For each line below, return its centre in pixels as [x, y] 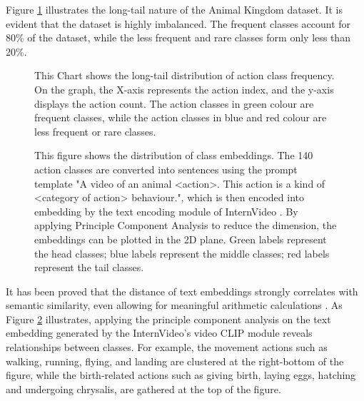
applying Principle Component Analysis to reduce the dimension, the [186, 225]
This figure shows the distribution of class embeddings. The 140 [174, 155]
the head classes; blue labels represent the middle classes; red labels [182, 253]
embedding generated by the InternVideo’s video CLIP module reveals [159, 333]
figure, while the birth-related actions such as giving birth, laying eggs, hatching [181, 375]
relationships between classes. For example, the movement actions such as [167, 347]
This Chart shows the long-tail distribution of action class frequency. [184, 75]
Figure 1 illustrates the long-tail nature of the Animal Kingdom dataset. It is [174, 9]
